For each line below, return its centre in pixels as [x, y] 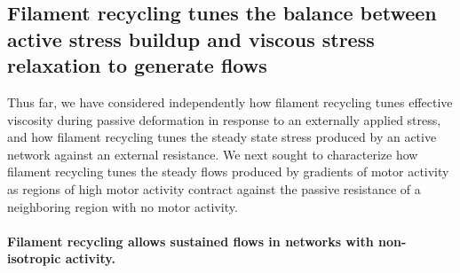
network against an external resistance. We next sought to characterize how [213, 154]
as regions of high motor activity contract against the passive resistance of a [214, 188]
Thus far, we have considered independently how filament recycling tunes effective [230, 101]
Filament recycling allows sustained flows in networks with [190, 241]
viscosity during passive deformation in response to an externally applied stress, [224, 119]
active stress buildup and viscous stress [191, 39]
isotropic [34, 258]
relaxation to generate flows [137, 65]
